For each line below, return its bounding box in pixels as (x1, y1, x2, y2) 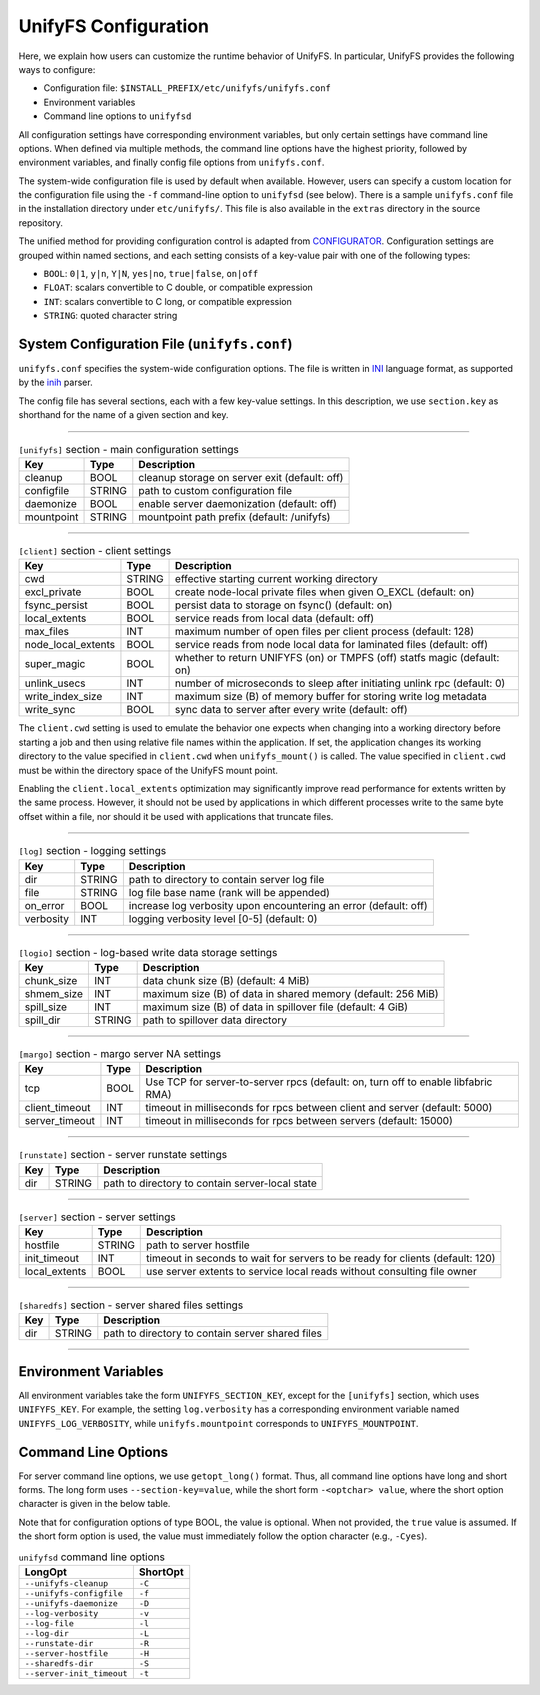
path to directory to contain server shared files (103, 1326, 322, 1340)
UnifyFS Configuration (18, 15, 210, 37)
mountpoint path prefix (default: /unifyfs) (138, 510, 331, 524)
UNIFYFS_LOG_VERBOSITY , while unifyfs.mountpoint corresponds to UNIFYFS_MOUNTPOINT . (18, 1417, 419, 1429)
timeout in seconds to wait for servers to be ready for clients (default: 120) (146, 1251, 496, 1265)
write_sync (24, 703, 76, 717)
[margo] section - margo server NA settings (18, 1047, 222, 1061)
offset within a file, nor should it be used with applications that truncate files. (18, 810, 334, 822)
